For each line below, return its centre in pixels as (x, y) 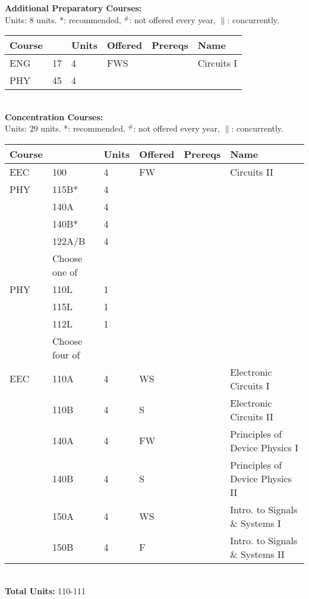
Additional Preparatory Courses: (73, 8)
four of (66, 354)
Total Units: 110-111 (45, 590)
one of (65, 272)
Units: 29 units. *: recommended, (65, 128)
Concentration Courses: (54, 116)
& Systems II (257, 554)
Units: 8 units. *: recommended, (63, 19)
